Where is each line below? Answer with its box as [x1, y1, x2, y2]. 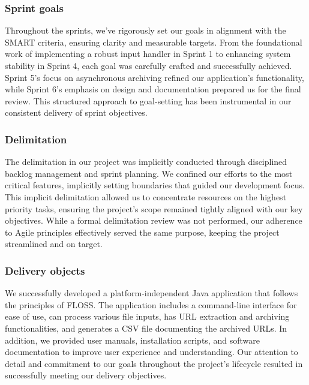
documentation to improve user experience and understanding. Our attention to [5, 345, 298, 358]
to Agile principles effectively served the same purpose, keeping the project [5, 225, 280, 238]
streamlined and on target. [5, 237, 103, 250]
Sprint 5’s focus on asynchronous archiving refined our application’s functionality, [5, 71, 304, 83]
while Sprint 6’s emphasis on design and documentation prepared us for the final [5, 83, 301, 95]
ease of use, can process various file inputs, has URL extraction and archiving [5, 310, 290, 323]
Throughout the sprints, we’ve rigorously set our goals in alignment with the [5, 24, 286, 37]
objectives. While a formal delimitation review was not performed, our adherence [5, 214, 302, 227]
